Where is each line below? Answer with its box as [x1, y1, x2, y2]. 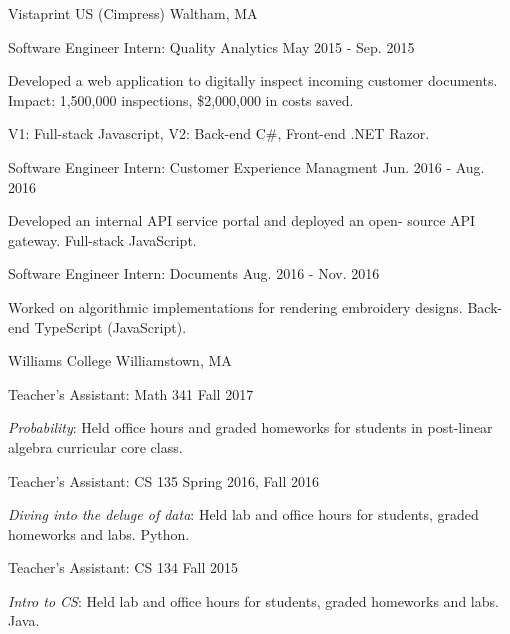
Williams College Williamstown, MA [8, 350, 232, 371]
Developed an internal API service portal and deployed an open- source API [8, 210, 476, 231]
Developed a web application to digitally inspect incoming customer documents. [8, 70, 498, 91]
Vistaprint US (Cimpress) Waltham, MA [8, 3, 258, 23]
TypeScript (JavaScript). [34, 316, 187, 337]
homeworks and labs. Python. [8, 523, 190, 544]
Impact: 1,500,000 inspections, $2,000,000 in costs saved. [8, 89, 354, 110]
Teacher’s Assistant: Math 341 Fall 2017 [8, 383, 254, 404]
